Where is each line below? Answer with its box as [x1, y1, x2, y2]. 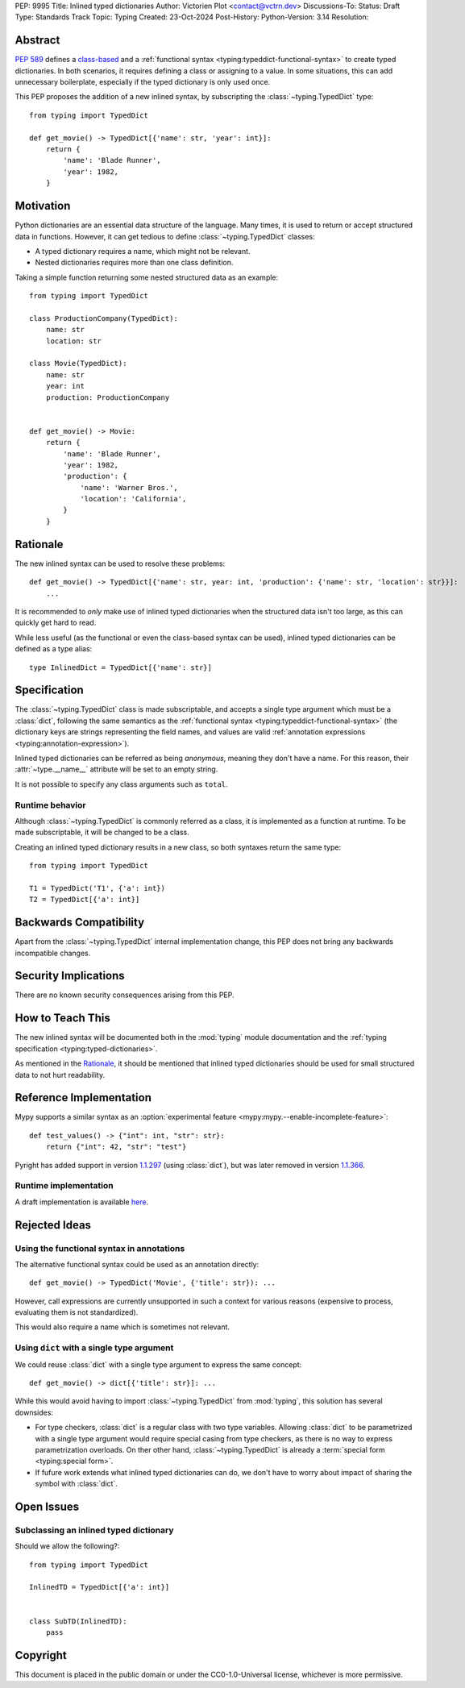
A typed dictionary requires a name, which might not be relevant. [35, 246, 251, 256]
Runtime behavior [15, 799, 86, 810]
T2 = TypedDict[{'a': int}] [29, 895, 140, 904]
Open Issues [15, 1499, 80, 1513]
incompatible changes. [15, 948, 91, 958]
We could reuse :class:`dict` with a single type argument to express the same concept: [15, 1359, 302, 1370]
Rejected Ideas [15, 1218, 92, 1232]
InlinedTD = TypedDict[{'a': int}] [29, 1582, 170, 1592]
